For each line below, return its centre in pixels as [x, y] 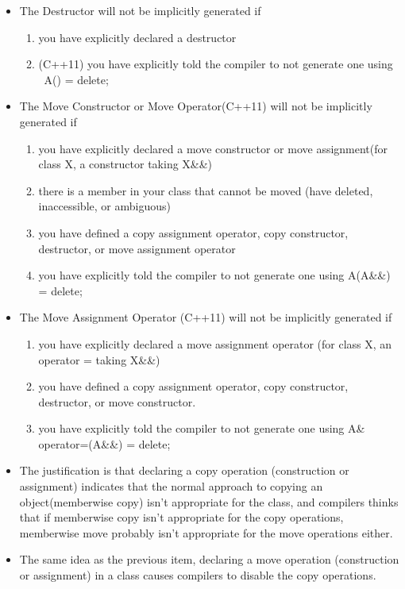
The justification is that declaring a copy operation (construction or [184, 470]
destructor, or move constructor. [117, 401]
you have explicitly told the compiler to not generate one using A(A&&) [214, 275]
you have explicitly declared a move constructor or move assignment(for [213, 148]
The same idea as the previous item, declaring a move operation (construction [209, 559]
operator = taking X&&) [99, 359]
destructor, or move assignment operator [137, 248]
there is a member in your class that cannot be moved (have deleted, [206, 190]
